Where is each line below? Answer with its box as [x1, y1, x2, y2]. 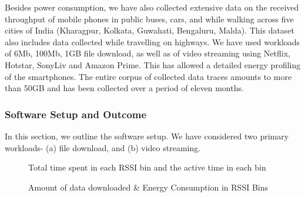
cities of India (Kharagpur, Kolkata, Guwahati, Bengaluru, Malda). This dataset [5, 24, 295, 36]
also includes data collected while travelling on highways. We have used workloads [5, 35, 300, 48]
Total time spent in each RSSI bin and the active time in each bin [28, 161, 266, 173]
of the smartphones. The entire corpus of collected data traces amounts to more [5, 70, 292, 82]
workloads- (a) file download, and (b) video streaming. [5, 141, 201, 153]
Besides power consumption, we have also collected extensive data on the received [5, 1, 299, 13]
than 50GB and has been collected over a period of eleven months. [5, 82, 244, 94]
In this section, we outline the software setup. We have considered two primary [5, 129, 289, 142]
